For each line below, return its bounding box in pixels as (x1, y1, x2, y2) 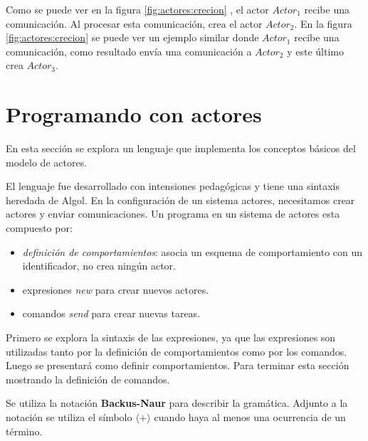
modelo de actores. (6, 154, 88, 169)
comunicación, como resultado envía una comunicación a (6, 43, 252, 58)
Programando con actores (6, 100, 262, 129)
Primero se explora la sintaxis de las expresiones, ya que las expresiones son (6, 330, 336, 345)
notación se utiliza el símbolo (6, 410, 132, 424)
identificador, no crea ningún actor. (22, 258, 177, 273)
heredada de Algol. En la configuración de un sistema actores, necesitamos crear (6, 192, 355, 207)
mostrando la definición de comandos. (6, 371, 170, 386)
